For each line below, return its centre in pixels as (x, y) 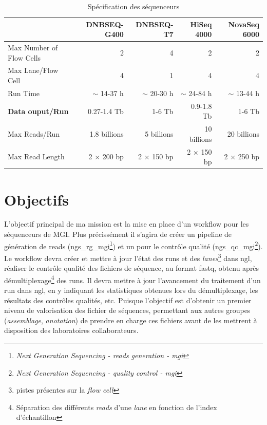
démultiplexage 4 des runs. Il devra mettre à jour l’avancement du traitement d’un (132, 279)
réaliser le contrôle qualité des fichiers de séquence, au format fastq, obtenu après (132, 268)
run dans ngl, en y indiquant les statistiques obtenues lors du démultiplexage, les (131, 290)
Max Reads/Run (34, 133)
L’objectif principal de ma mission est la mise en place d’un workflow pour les (127, 224)
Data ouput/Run (38, 111)
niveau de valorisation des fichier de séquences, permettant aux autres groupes (127, 310)
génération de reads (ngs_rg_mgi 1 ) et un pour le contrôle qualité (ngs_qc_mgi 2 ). (133, 245)
